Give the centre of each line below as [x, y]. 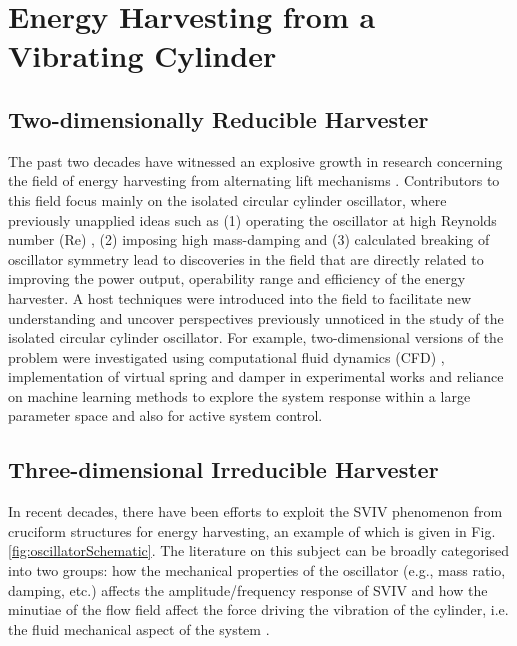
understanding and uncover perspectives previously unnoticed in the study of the [256, 317]
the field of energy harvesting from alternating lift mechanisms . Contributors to [254, 180]
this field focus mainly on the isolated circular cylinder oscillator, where [227, 199]
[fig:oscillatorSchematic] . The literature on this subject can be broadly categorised [259, 550]
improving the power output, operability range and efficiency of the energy [237, 278]
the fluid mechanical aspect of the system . [139, 628]
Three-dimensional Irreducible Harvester [223, 469]
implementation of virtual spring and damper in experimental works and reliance [256, 376]
